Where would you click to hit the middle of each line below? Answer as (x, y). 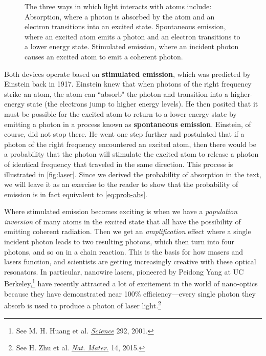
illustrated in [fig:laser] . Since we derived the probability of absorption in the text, (133, 174)
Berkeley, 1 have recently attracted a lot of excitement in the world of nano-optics (131, 283)
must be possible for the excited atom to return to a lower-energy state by (120, 113)
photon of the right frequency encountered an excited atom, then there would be (130, 144)
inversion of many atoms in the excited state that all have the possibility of (123, 221)
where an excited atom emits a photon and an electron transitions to (132, 36)
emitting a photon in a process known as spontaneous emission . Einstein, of (128, 124)
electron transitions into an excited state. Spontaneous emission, (125, 26)
